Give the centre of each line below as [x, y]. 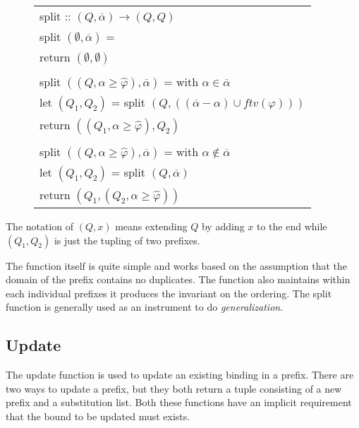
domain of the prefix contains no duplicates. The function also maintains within [178, 279]
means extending [151, 226]
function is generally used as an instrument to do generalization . [145, 307]
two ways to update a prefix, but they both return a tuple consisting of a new [174, 388]
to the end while [292, 226]
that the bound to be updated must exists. [98, 416]
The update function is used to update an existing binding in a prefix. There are [180, 375]
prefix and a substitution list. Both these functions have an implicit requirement [179, 402]
